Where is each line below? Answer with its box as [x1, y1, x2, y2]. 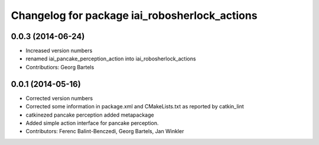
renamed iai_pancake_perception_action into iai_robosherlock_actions [25, 55, 196, 62]
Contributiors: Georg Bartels [25, 63, 95, 70]
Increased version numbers [25, 47, 93, 54]
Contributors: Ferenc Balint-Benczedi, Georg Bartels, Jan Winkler [25, 128, 184, 135]
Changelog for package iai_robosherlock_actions [11, 9, 258, 22]
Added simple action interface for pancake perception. [25, 119, 159, 127]
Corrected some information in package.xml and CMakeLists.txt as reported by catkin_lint [25, 103, 245, 110]
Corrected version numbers [25, 95, 93, 102]
